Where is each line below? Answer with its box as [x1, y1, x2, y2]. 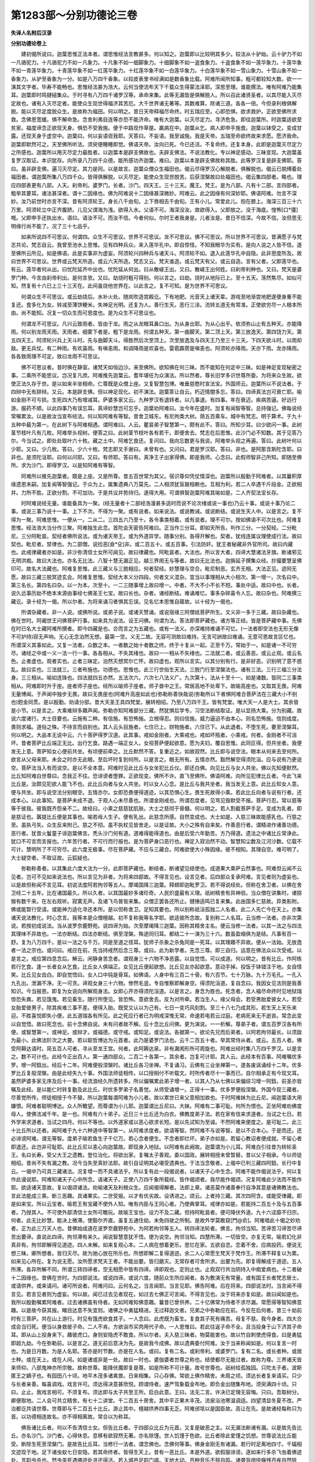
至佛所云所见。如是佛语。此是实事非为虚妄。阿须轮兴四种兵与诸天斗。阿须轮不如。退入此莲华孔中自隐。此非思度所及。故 [10, 249, 302, 257]
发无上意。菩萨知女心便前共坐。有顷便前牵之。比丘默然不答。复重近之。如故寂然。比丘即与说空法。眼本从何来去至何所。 [10, 747, 302, 754]
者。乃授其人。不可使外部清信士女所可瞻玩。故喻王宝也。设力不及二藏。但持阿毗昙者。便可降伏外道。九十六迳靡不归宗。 [10, 1208, 302, 1216]
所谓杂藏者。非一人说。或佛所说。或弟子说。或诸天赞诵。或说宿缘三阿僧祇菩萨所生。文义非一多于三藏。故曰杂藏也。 [20, 609, 302, 616]
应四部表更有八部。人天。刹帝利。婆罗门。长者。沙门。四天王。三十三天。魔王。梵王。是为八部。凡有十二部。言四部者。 [10, 181, 302, 188]
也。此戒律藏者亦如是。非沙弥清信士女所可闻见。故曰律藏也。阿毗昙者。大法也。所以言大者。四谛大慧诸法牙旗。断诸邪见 [10, 549, 302, 556]
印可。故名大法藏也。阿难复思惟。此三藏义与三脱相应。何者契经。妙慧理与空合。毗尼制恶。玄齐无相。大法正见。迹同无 [10, 565, 297, 573]
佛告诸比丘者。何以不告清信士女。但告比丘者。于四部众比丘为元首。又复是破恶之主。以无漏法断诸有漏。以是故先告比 [20, 1424, 302, 1431]
